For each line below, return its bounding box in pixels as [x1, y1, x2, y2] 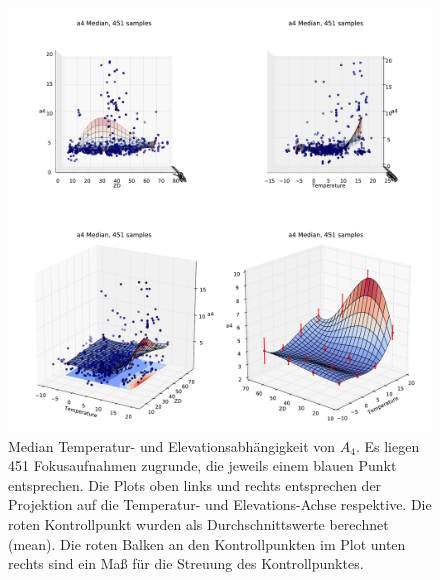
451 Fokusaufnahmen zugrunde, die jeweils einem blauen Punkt [8, 455, 397, 476]
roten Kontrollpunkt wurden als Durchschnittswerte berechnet [8, 513, 389, 534]
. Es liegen [355, 435, 420, 456]
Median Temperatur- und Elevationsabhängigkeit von [8, 435, 336, 456]
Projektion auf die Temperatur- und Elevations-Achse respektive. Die [8, 494, 432, 515]
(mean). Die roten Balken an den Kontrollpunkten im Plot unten [8, 533, 406, 554]
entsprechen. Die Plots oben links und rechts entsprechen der [8, 474, 382, 495]
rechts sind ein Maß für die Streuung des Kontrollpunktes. [8, 553, 364, 574]
